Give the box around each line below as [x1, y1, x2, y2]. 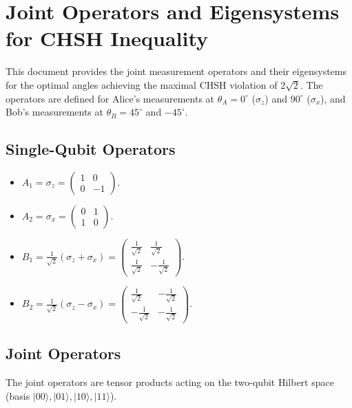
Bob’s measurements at [6, 105, 103, 119]
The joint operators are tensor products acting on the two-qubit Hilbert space [6, 375, 334, 389]
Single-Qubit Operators [6, 138, 176, 160]
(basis [6, 388, 30, 402]
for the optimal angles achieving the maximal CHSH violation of [6, 77, 278, 92]
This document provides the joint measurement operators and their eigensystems [6, 64, 346, 78]
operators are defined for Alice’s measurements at [6, 91, 215, 105]
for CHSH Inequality [6, 24, 209, 52]
